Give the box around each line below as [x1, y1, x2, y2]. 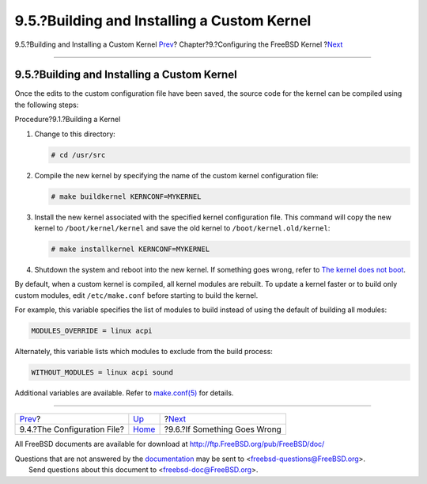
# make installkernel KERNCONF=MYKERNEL [51, 244, 210, 253]
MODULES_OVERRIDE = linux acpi [31, 326, 153, 336]
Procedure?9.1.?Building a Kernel [14, 115, 121, 124]
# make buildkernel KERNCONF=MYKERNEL [51, 192, 202, 201]
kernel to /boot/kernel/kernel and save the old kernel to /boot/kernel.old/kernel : [34, 223, 331, 233]
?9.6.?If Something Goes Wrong [164, 424, 282, 435]
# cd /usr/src [51, 151, 106, 159]
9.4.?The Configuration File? [19, 424, 124, 435]
